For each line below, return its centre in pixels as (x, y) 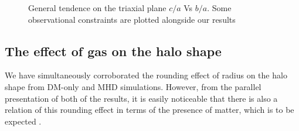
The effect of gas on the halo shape (113, 51)
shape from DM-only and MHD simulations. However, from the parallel (133, 86)
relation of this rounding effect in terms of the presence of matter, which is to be (149, 110)
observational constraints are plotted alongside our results (132, 19)
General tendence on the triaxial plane (97, 8)
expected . (23, 121)
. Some (219, 8)
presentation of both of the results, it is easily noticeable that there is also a (141, 98)
